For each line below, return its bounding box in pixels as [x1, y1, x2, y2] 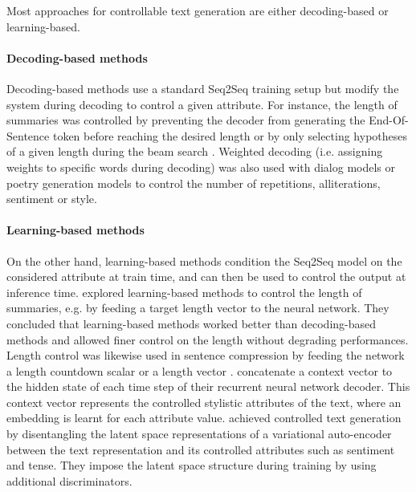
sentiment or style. [6, 190, 97, 207]
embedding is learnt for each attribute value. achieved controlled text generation [6, 409, 402, 426]
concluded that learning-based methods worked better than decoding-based [6, 315, 377, 331]
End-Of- [369, 112, 409, 128]
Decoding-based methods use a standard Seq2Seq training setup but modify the [6, 79, 399, 96]
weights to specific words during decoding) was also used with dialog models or [6, 158, 396, 175]
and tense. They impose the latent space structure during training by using [6, 457, 377, 474]
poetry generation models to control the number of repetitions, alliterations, [6, 174, 381, 191]
